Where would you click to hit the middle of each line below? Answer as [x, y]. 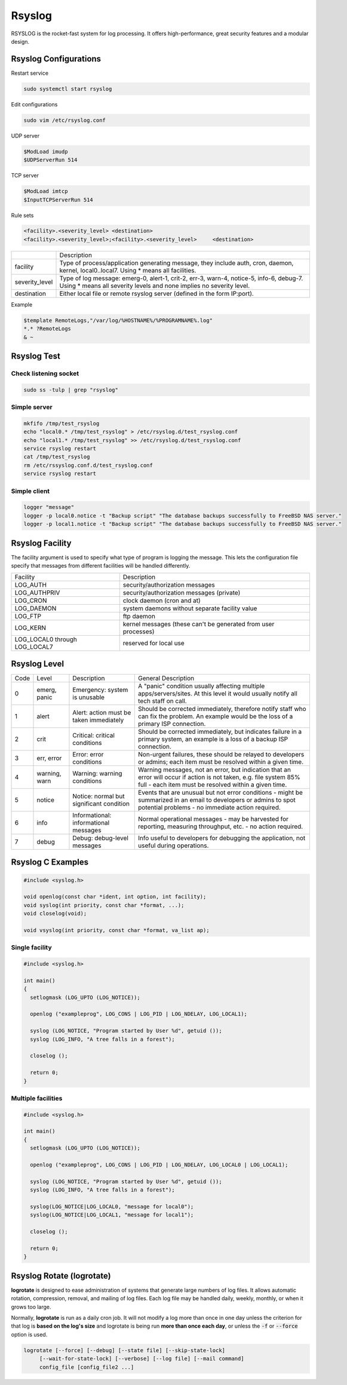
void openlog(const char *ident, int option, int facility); [115, 897]
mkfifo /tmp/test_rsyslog [62, 423]
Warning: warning [97, 773]
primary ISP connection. [172, 724]
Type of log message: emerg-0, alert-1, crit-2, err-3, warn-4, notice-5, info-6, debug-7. [181, 278]
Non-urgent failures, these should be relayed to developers [221, 754]
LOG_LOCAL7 [34, 647]
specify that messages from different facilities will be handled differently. [101, 566]
